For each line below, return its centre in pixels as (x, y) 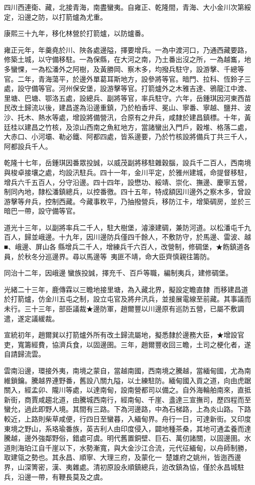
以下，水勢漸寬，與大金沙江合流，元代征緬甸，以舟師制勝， (155, 447)
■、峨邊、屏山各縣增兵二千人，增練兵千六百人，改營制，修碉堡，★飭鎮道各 (127, 247)
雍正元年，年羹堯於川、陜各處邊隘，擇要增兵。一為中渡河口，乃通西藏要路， (127, 49)
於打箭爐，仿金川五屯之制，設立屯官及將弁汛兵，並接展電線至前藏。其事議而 (127, 299)
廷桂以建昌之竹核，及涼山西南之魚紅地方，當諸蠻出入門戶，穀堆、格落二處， (127, 127)
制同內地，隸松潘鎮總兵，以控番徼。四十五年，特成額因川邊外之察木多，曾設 (127, 192)
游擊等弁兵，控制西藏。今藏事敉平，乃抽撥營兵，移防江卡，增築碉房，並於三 (127, 201)
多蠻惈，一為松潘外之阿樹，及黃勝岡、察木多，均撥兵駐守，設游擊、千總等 (124, 69)
